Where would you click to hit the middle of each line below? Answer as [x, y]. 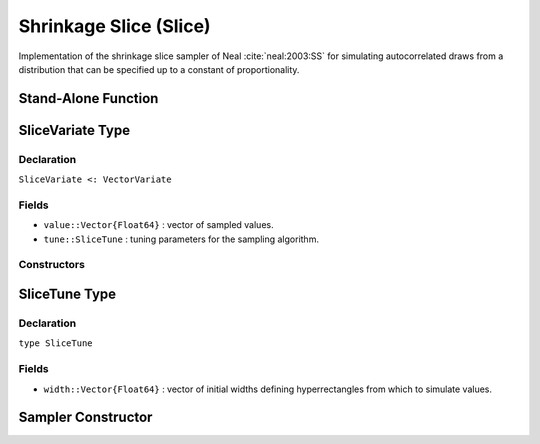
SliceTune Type [67, 294]
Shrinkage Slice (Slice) [114, 26]
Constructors [51, 265]
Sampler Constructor [85, 417]
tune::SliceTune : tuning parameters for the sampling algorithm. [181, 239]
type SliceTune [56, 343]
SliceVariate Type [74, 130]
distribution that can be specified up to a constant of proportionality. [159, 69]
